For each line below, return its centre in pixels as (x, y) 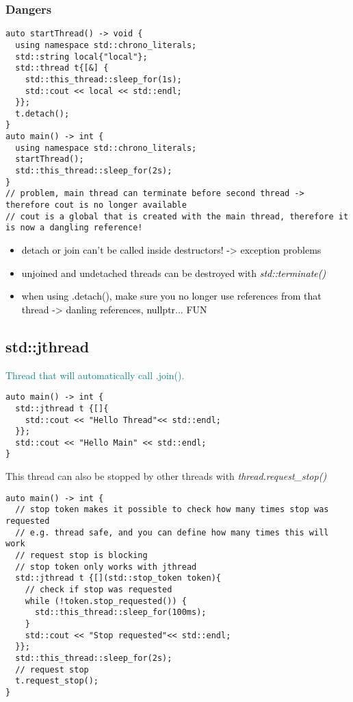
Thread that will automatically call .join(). (95, 375)
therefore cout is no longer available (96, 205)
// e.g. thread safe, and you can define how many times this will (172, 532)
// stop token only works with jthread (106, 567)
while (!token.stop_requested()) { (106, 601)
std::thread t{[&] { (62, 68)
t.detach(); (42, 113)
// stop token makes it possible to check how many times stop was (172, 510)
